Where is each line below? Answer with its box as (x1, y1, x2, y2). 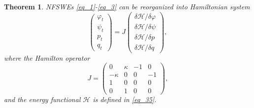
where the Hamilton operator (4, 52, 90, 63)
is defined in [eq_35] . (93, 94, 157, 104)
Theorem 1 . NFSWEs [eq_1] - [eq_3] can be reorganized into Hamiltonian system (4, 1, 250, 11)
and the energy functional (4, 94, 81, 104)
